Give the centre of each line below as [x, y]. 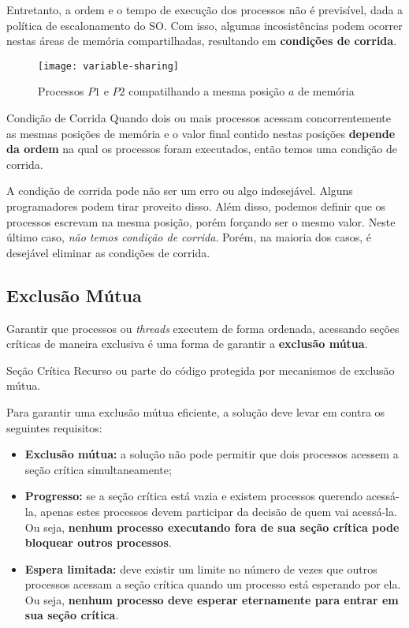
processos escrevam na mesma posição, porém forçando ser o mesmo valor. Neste [201, 221]
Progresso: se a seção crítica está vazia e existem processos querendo [193, 496]
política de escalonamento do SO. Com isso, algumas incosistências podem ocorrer [204, 25]
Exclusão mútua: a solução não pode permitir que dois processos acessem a [212, 454]
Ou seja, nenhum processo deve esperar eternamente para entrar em [212, 599]
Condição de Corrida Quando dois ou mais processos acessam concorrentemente [199, 118]
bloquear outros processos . [98, 542]
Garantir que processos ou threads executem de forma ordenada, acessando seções [203, 328]
